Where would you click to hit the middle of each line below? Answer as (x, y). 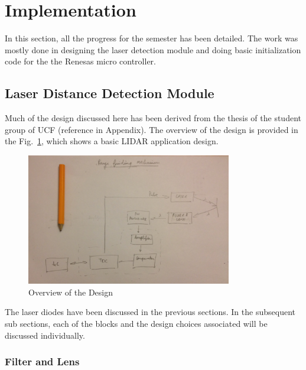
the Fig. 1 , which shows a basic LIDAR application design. (112, 141)
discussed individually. (45, 335)
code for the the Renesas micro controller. (80, 61)
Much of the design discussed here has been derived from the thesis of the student (153, 118)
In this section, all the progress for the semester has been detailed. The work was (152, 38)
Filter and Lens (42, 361)
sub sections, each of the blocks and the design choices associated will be (136, 323)
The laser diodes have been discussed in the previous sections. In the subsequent (150, 312)
